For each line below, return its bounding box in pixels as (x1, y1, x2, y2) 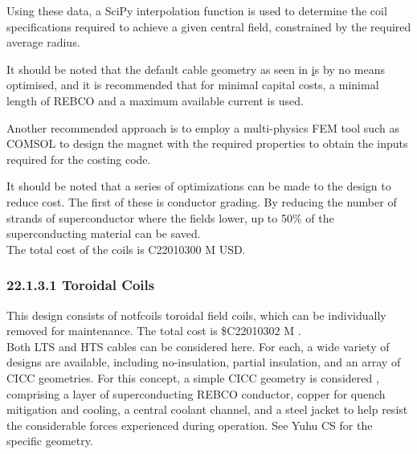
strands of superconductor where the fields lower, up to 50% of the (6, 209, 334, 226)
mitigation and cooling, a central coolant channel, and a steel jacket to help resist (6, 401, 408, 418)
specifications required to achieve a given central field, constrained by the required (6, 18, 411, 35)
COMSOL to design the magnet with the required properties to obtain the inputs (6, 135, 408, 152)
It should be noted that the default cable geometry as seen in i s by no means (6, 60, 385, 77)
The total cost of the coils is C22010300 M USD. (6, 240, 246, 257)
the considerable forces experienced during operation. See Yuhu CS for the (6, 416, 373, 433)
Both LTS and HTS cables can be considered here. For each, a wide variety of (6, 337, 390, 354)
